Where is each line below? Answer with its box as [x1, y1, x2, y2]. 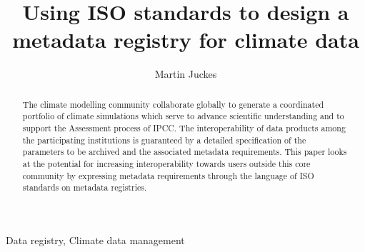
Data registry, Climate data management [6, 232, 185, 247]
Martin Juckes [154, 66, 217, 81]
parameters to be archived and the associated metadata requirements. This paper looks [22, 146, 347, 158]
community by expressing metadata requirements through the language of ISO [22, 169, 314, 181]
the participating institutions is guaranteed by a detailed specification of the [22, 133, 306, 146]
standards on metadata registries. [22, 181, 147, 193]
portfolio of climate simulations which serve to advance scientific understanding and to [22, 110, 344, 122]
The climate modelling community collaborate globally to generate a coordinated [22, 98, 324, 110]
